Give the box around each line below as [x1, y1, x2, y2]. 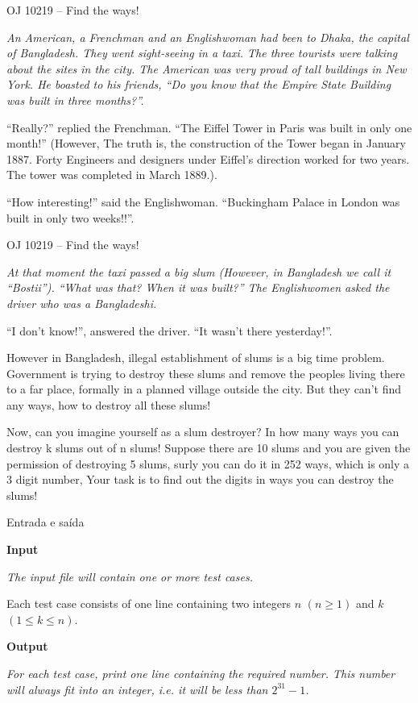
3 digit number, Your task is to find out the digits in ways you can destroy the [6, 471, 394, 488]
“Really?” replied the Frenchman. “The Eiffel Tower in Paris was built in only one [6, 119, 412, 135]
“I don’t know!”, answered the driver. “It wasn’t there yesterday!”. [6, 322, 333, 339]
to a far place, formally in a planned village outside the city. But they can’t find [6, 381, 401, 397]
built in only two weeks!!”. [6, 209, 135, 226]
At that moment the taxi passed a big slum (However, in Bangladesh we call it [6, 263, 391, 280]
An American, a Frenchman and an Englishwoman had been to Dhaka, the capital [6, 28, 409, 45]
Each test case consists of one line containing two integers [6, 595, 291, 612]
